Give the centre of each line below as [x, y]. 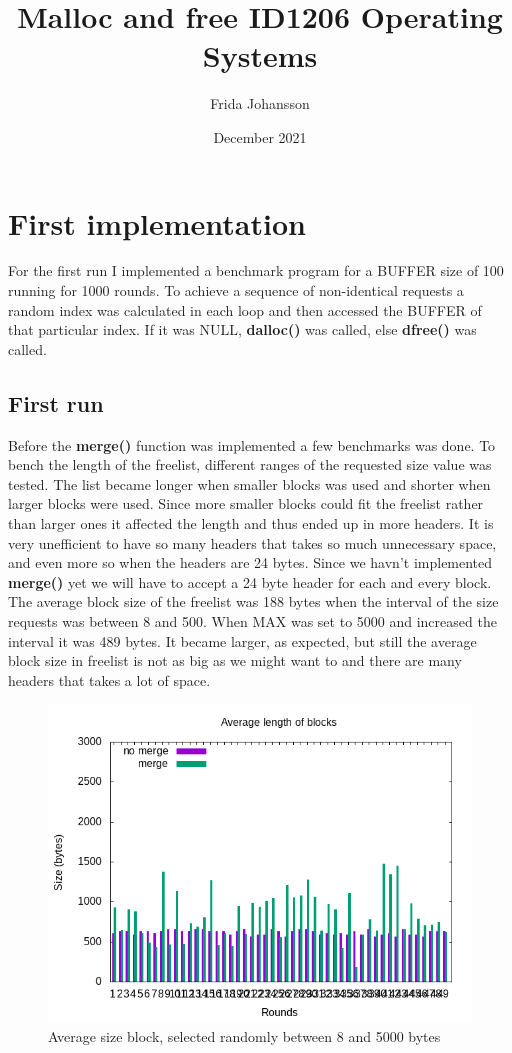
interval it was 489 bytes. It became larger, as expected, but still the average [242, 640]
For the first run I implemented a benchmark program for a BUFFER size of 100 [256, 270]
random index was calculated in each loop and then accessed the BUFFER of [245, 309]
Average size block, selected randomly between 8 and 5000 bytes [244, 1035]
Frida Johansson [260, 103]
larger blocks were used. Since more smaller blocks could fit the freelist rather [246, 503]
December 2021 [260, 136]
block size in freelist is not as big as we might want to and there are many [235, 660]
